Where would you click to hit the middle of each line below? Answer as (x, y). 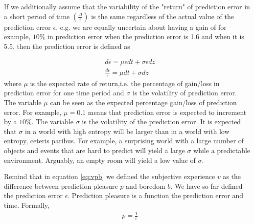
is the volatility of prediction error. (185, 93)
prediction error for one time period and (64, 93)
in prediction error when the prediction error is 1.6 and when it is (146, 36)
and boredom (146, 186)
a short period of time (37, 16)
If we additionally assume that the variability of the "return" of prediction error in (127, 6)
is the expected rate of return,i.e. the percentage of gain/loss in (125, 83)
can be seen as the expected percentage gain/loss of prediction (143, 102)
